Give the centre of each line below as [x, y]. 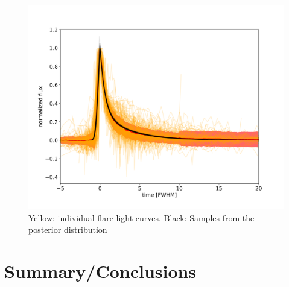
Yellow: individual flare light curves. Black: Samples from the [141, 217]
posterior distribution [68, 229]
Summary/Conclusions [100, 271]
